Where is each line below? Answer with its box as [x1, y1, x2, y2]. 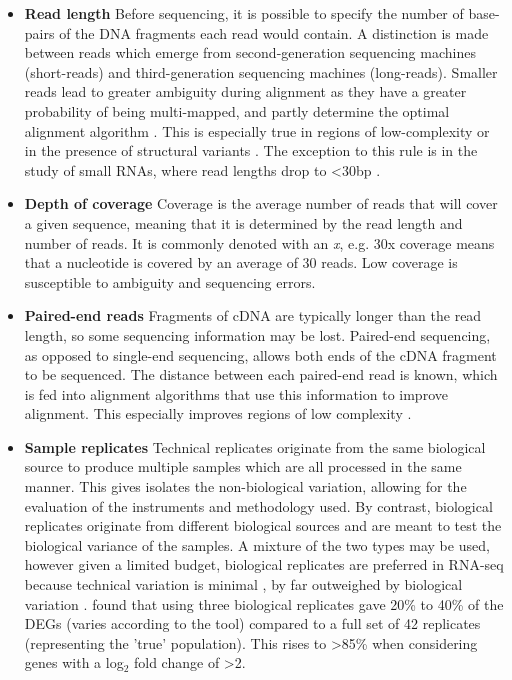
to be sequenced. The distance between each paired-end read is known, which [24, 364, 498, 385]
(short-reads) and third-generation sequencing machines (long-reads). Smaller [24, 61, 498, 82]
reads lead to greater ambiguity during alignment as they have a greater [24, 81, 467, 102]
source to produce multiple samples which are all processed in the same [24, 456, 462, 477]
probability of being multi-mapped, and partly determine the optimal [24, 100, 450, 121]
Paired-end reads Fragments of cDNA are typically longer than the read [24, 305, 482, 326]
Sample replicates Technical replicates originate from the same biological [24, 436, 486, 457]
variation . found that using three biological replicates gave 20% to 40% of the [24, 593, 504, 614]
